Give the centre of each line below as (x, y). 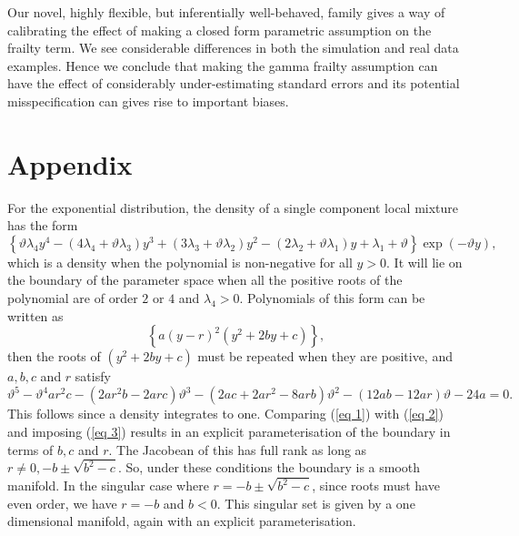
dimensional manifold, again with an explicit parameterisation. (182, 521)
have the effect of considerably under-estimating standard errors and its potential (234, 83)
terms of (30, 449)
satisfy (93, 376)
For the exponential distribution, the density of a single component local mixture (233, 207)
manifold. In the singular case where (108, 485)
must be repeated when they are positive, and (325, 356)
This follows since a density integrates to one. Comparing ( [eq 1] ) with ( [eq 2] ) (225, 414)
